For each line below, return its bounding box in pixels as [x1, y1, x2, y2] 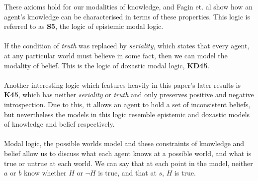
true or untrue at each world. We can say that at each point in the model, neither [4, 158, 253, 168]
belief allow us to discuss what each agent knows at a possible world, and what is [4, 148, 252, 158]
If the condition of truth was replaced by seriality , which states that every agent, [4, 40, 250, 51]
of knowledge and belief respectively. [4, 119, 115, 129]
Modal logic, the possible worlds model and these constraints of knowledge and [4, 138, 245, 149]
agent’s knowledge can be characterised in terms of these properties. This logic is [4, 11, 250, 21]
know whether [23, 168, 67, 178]
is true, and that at [98, 168, 157, 178]
